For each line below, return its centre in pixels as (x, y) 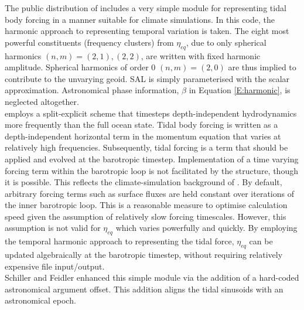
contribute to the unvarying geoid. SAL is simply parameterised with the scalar (147, 78)
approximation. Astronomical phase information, (92, 90)
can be (261, 241)
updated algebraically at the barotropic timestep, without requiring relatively (144, 255)
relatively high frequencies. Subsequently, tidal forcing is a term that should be (146, 147)
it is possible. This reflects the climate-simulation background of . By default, (144, 182)
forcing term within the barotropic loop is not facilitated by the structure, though (151, 170)
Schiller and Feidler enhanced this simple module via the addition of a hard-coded (152, 277)
